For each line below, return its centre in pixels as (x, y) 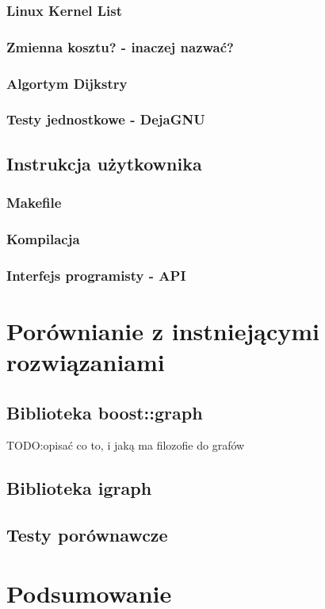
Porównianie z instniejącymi (163, 330)
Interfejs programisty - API (96, 275)
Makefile (34, 203)
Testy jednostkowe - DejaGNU (106, 119)
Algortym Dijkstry (67, 83)
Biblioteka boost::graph (105, 412)
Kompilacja (43, 238)
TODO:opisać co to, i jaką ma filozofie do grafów (126, 445)
